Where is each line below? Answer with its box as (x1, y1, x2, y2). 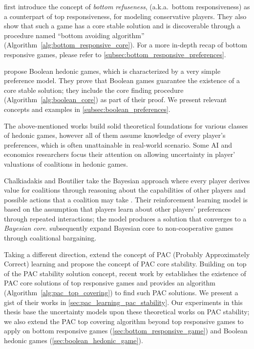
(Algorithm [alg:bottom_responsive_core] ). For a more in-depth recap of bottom (4, 40, 248, 50)
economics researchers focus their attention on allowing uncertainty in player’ (4, 149, 235, 159)
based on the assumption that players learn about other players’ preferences (4, 204, 231, 214)
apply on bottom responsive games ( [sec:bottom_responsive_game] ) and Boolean (4, 326, 248, 336)
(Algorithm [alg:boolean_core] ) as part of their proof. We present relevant (4, 94, 227, 105)
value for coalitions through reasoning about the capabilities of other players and (4, 185, 246, 195)
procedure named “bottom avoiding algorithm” (4, 30, 145, 40)
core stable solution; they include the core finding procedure (4, 85, 184, 95)
